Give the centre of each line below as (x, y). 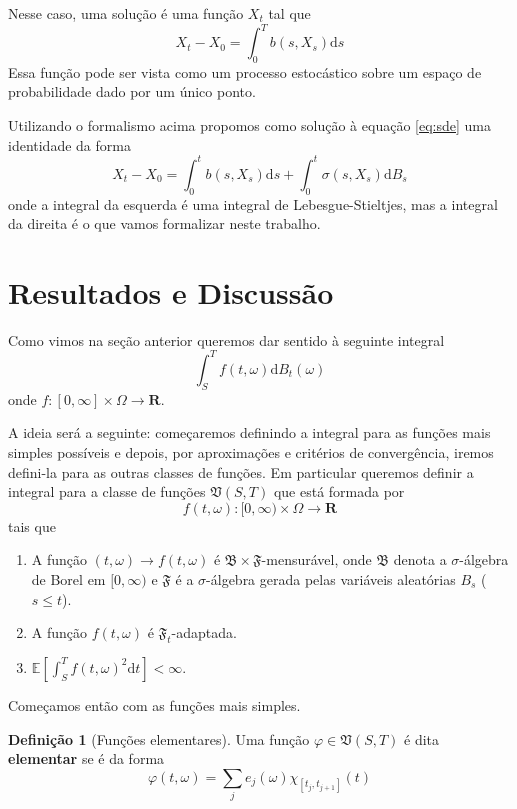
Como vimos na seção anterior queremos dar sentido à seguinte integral (226, 339)
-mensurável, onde (316, 559)
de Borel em (68, 578)
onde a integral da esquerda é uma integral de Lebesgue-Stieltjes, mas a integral (253, 203)
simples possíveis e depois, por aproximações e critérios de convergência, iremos (251, 451)
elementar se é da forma (86, 758)
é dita (422, 738)
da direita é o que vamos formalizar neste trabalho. (164, 223)
